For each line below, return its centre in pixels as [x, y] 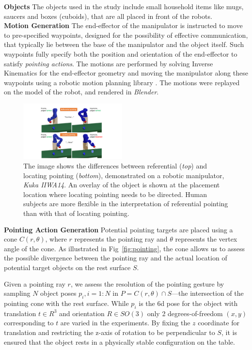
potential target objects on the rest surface [67, 267]
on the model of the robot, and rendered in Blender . [81, 92]
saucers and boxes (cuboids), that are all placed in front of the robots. [108, 16]
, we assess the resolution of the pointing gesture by [147, 283]
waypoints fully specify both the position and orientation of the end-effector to [121, 53]
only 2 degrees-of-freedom [185, 313]
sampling [17, 293]
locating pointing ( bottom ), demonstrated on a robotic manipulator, [124, 175]
